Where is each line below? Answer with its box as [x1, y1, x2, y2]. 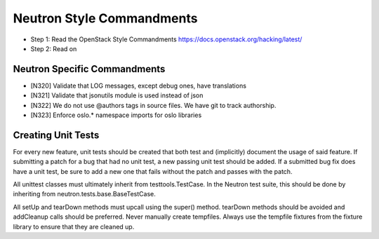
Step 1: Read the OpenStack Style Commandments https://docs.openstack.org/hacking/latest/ [30, 35, 302, 43]
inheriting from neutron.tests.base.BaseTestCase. [13, 190, 156, 198]
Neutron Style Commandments [13, 11, 198, 26]
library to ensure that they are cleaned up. [13, 222, 135, 231]
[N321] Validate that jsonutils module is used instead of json [30, 91, 204, 100]
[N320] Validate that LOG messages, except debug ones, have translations [30, 81, 247, 90]
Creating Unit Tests [13, 129, 100, 141]
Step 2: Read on [30, 44, 77, 53]
